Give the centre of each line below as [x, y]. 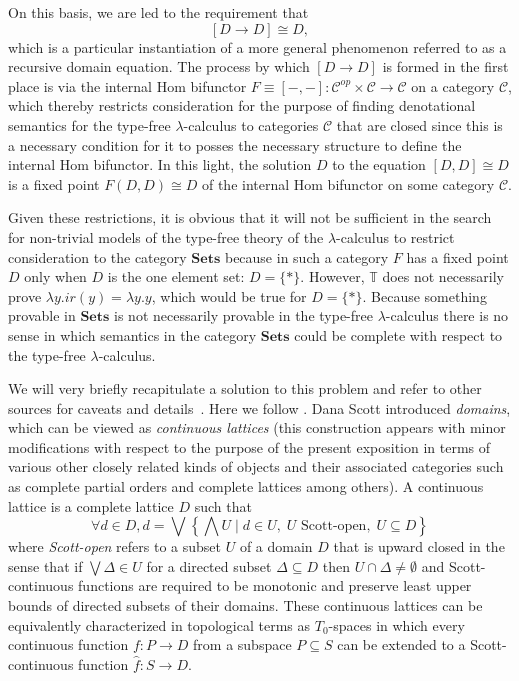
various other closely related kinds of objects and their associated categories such [256, 466]
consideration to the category [97, 256]
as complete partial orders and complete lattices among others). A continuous [246, 486]
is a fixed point [54, 183]
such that [223, 505]
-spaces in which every [396, 624]
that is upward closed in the [419, 546]
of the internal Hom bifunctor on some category [348, 183]
